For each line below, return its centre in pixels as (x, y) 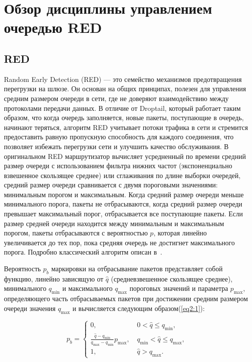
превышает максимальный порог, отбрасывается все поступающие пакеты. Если (124, 214)
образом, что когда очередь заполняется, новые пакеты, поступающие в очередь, (124, 117)
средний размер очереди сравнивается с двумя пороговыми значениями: (111, 185)
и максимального (88, 288)
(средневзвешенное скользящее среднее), (172, 278)
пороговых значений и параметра (179, 288)
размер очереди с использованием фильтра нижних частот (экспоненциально (118, 166)
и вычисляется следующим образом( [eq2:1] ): (139, 308)
